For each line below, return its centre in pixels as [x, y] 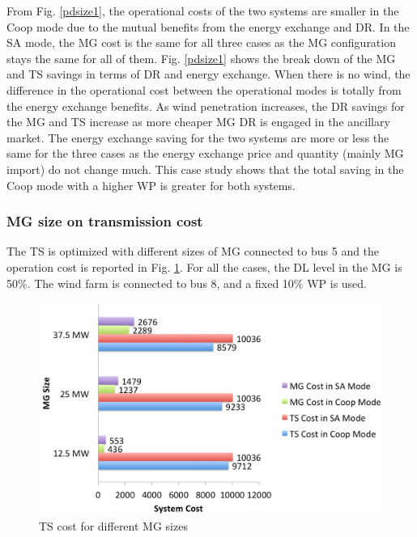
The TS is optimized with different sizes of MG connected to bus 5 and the [193, 251]
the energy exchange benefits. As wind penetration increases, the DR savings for [206, 106]
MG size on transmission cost [105, 221]
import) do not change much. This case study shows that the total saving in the [205, 169]
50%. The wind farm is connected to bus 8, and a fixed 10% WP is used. [187, 283]
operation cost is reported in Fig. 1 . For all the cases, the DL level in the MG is [204, 266]
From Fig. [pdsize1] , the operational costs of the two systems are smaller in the [203, 11]
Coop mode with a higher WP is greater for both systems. [151, 185]
